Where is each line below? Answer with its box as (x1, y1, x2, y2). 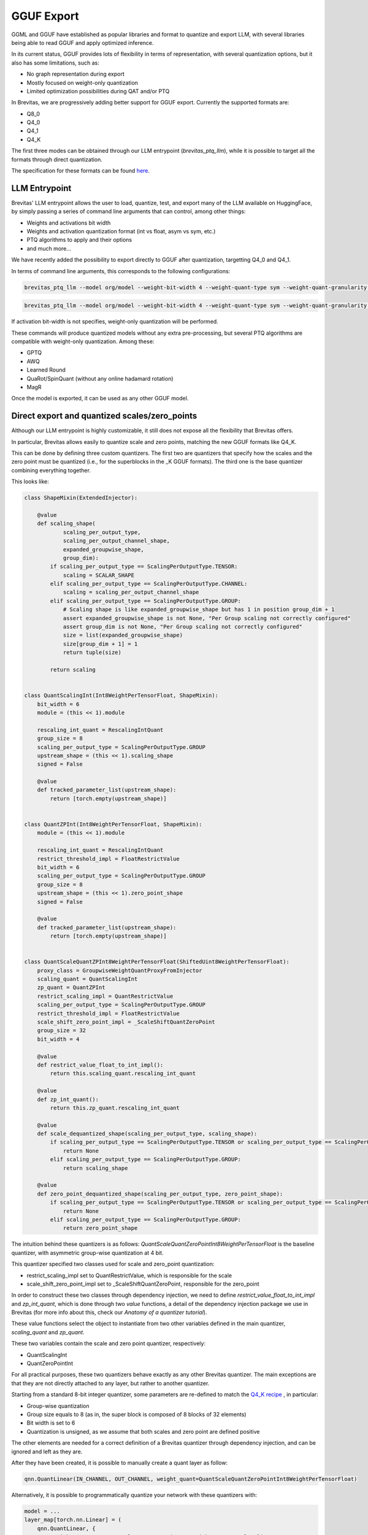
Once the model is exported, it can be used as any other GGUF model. (11, 395, 189, 402)
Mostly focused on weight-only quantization (26, 79, 138, 86)
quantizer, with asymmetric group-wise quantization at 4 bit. (11, 1249, 164, 1256)
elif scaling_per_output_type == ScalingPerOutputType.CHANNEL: (50, 580, 248, 588)
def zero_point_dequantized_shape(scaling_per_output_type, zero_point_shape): (37, 1190, 283, 1197)
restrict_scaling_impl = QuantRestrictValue (37, 992, 174, 1000)
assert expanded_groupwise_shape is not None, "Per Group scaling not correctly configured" (63, 615, 351, 621)
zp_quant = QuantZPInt (37, 984, 105, 991)
